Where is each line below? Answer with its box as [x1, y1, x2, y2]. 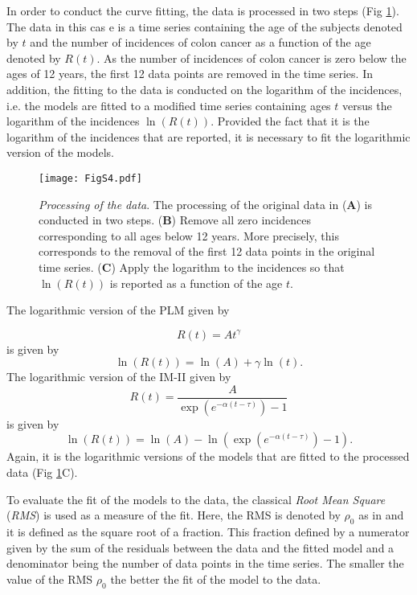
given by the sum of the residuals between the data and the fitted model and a [6, 539, 395, 556]
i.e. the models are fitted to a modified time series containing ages [6, 96, 331, 113]
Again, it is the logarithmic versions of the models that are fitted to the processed [6, 448, 410, 465]
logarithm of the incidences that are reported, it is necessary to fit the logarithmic [6, 128, 411, 145]
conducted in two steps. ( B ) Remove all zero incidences [39, 211, 311, 228]
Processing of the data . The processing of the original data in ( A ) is [39, 195, 373, 212]
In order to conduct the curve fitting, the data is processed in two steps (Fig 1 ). [6, 2, 399, 18]
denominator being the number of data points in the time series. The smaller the [6, 555, 404, 572]
